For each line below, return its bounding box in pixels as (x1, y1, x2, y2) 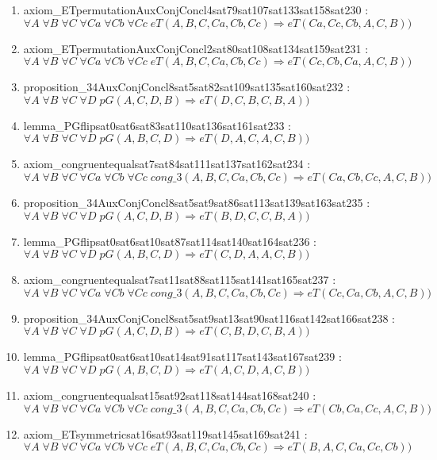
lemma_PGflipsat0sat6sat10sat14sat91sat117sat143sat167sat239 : (23, 348, 342, 365)
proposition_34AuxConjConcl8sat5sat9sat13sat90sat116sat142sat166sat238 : (23, 309, 395, 326)
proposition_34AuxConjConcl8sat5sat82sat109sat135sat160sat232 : (23, 79, 351, 95)
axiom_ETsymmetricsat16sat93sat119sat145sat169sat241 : (23, 425, 308, 442)
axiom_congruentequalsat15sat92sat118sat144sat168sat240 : (23, 386, 316, 403)
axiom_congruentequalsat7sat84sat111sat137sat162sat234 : (23, 155, 311, 172)
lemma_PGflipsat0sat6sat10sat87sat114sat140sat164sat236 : (23, 232, 316, 249)
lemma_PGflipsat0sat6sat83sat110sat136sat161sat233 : (23, 117, 291, 133)
